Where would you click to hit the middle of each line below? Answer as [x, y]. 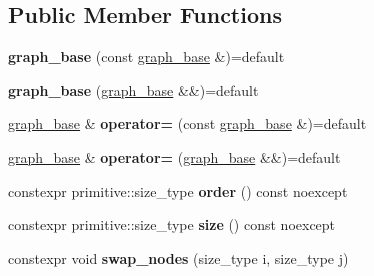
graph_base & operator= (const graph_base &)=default [187, 123]
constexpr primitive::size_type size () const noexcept [172, 224]
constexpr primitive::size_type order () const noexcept [178, 190]
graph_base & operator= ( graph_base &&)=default [174, 156]
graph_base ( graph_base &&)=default [133, 89]
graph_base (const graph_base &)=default [146, 56]
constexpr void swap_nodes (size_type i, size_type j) [178, 257]
